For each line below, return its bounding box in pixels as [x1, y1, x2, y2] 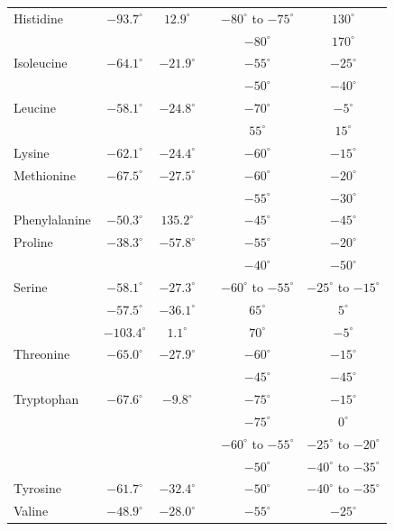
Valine [14, 501, 49, 520]
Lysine [14, 142, 50, 161]
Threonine [14, 344, 70, 363]
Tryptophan [14, 389, 79, 408]
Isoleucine [14, 53, 68, 72]
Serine [14, 277, 48, 296]
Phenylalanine [14, 210, 91, 229]
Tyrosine [14, 479, 62, 498]
